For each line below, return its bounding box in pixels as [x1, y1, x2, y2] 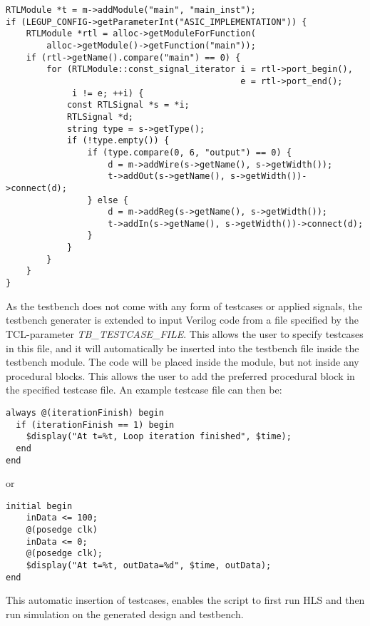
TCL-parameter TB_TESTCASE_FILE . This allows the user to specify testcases [6, 326, 364, 341]
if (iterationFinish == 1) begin [16, 419, 175, 430]
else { [97, 195, 128, 205]
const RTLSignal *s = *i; [66, 100, 190, 111]
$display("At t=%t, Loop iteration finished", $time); [26, 431, 292, 442]
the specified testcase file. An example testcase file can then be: [6, 382, 282, 397]
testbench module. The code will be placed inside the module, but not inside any [6, 354, 359, 369]
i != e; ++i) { [72, 88, 144, 98]
